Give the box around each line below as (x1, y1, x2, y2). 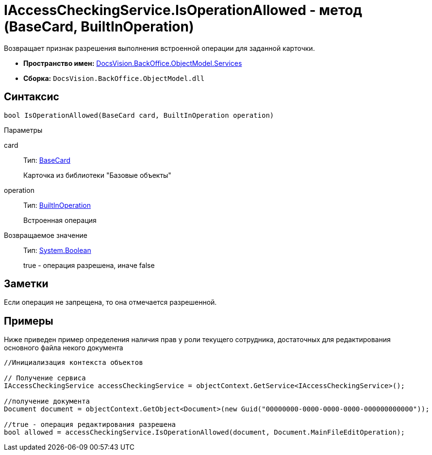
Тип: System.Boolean (23, 246, 91, 254)
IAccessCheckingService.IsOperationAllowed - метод (4, 2, 362, 18)
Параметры (4, 126, 43, 134)
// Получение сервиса (4, 374, 86, 382)
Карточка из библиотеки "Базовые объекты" (23, 171, 171, 179)
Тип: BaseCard (23, 156, 71, 164)
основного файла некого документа (4, 344, 123, 352)
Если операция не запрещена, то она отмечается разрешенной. (4, 298, 217, 307)
